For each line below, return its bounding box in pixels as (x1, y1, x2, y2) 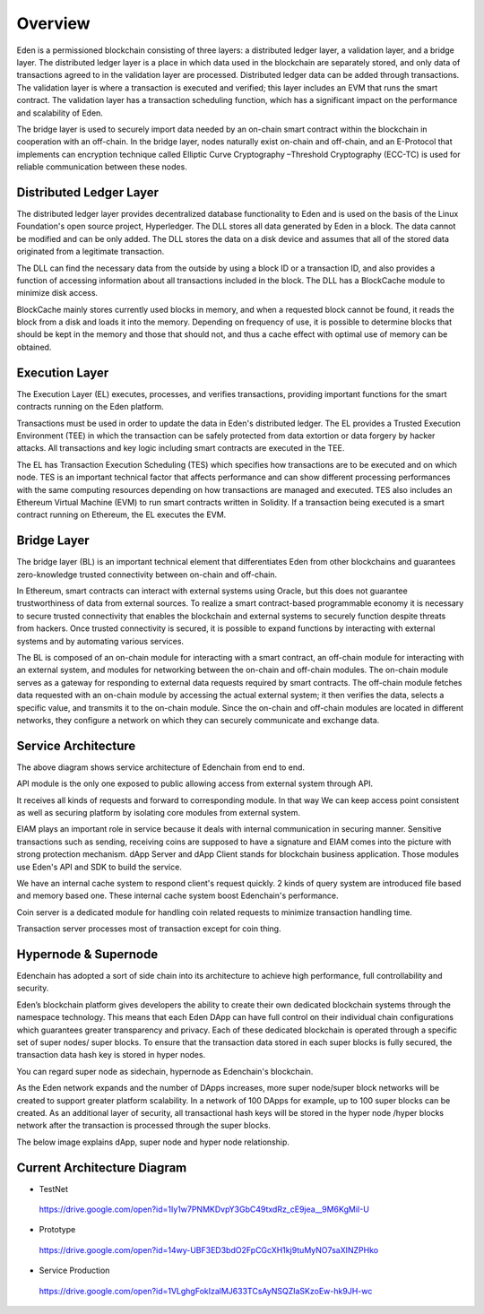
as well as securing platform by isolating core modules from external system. (16, 807, 300, 817)
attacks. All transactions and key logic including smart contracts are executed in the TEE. (16, 443, 345, 454)
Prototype (39, 1224, 76, 1235)
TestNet (39, 1183, 69, 1194)
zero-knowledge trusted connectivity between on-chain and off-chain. (16, 569, 278, 580)
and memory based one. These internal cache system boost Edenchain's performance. (16, 890, 339, 901)
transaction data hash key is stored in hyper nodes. (16, 1050, 206, 1060)
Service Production (39, 1265, 110, 1276)
